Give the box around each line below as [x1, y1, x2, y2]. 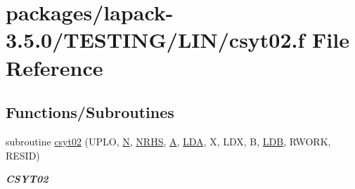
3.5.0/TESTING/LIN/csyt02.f [6, 25, 305, 54]
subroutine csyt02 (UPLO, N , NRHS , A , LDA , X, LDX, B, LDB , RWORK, [6, 133, 331, 148]
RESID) [6, 148, 40, 162]
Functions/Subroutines [6, 101, 174, 123]
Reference [6, 53, 103, 82]
